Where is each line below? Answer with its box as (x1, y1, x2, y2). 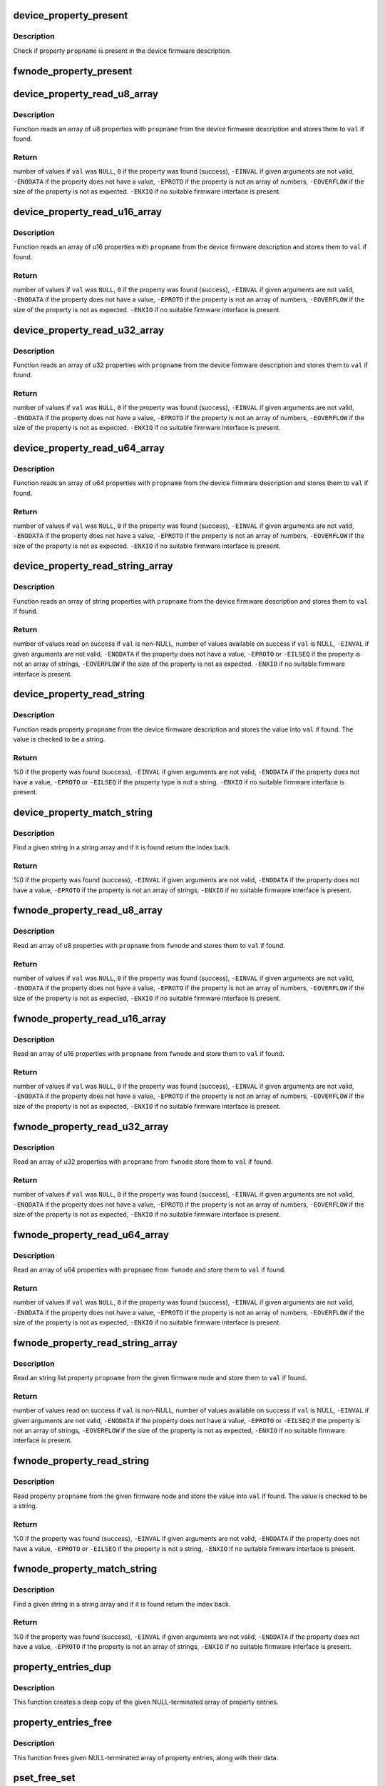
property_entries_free (13, 1717, 113, 1729)
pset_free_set (13, 1772, 76, 1784)
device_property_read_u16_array (13, 206, 162, 218)
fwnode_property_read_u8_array (13, 904, 163, 917)
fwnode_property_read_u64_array (13, 1229, 169, 1241)
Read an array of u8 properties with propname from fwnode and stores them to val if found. (13, 941, 285, 949)
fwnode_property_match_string (13, 1563, 158, 1575)
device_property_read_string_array (13, 560, 174, 572)
